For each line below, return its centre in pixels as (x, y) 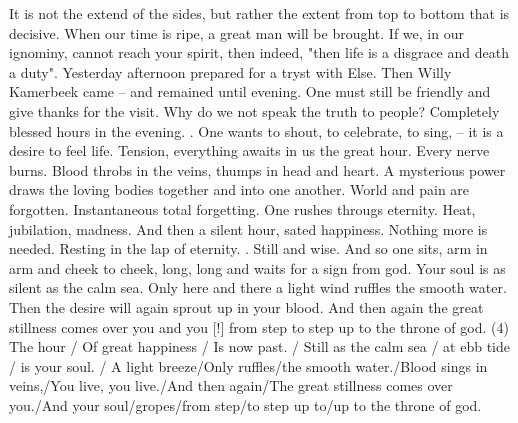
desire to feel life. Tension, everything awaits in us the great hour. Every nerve (249, 150)
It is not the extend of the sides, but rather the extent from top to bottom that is (259, 13)
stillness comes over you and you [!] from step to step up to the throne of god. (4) (259, 326)
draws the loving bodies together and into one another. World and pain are (239, 189)
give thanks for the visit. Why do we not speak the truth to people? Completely (254, 110)
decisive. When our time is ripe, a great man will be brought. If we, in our (236, 32)
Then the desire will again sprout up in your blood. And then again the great (246, 306)
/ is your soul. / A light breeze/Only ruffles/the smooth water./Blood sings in (248, 365)
